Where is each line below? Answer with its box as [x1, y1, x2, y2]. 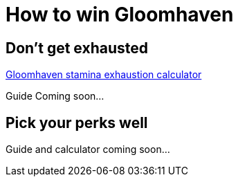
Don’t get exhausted [6, 39, 148, 57]
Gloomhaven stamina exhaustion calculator [6, 69, 202, 81]
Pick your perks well [6, 113, 148, 131]
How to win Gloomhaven [6, 3, 234, 26]
